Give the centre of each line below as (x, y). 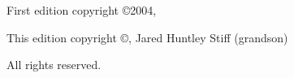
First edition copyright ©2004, (82, 10)
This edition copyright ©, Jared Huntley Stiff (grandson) (147, 37)
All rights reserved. (54, 65)
